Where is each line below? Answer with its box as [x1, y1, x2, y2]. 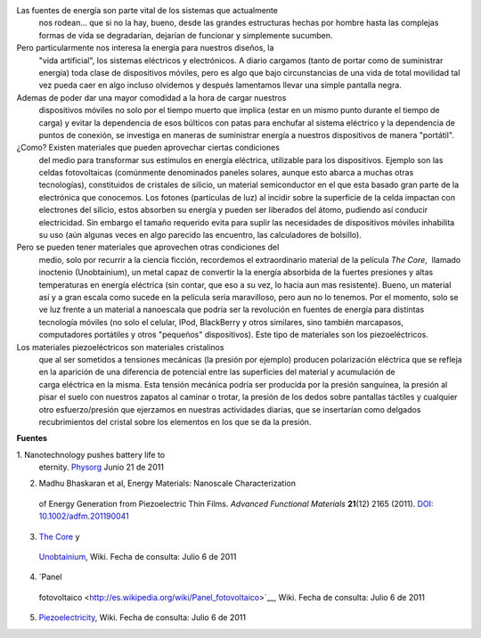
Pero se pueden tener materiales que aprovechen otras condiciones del [16, 241, 280, 253]
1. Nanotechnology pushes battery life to [16, 449, 166, 460]
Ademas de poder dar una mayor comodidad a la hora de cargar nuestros [16, 92, 287, 102]
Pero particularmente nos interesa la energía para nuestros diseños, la [16, 43, 274, 53]
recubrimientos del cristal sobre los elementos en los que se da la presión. [38, 416, 312, 427]
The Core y [38, 531, 80, 542]
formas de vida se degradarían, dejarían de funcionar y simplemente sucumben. [38, 29, 333, 40]
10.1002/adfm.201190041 [38, 511, 129, 521]
